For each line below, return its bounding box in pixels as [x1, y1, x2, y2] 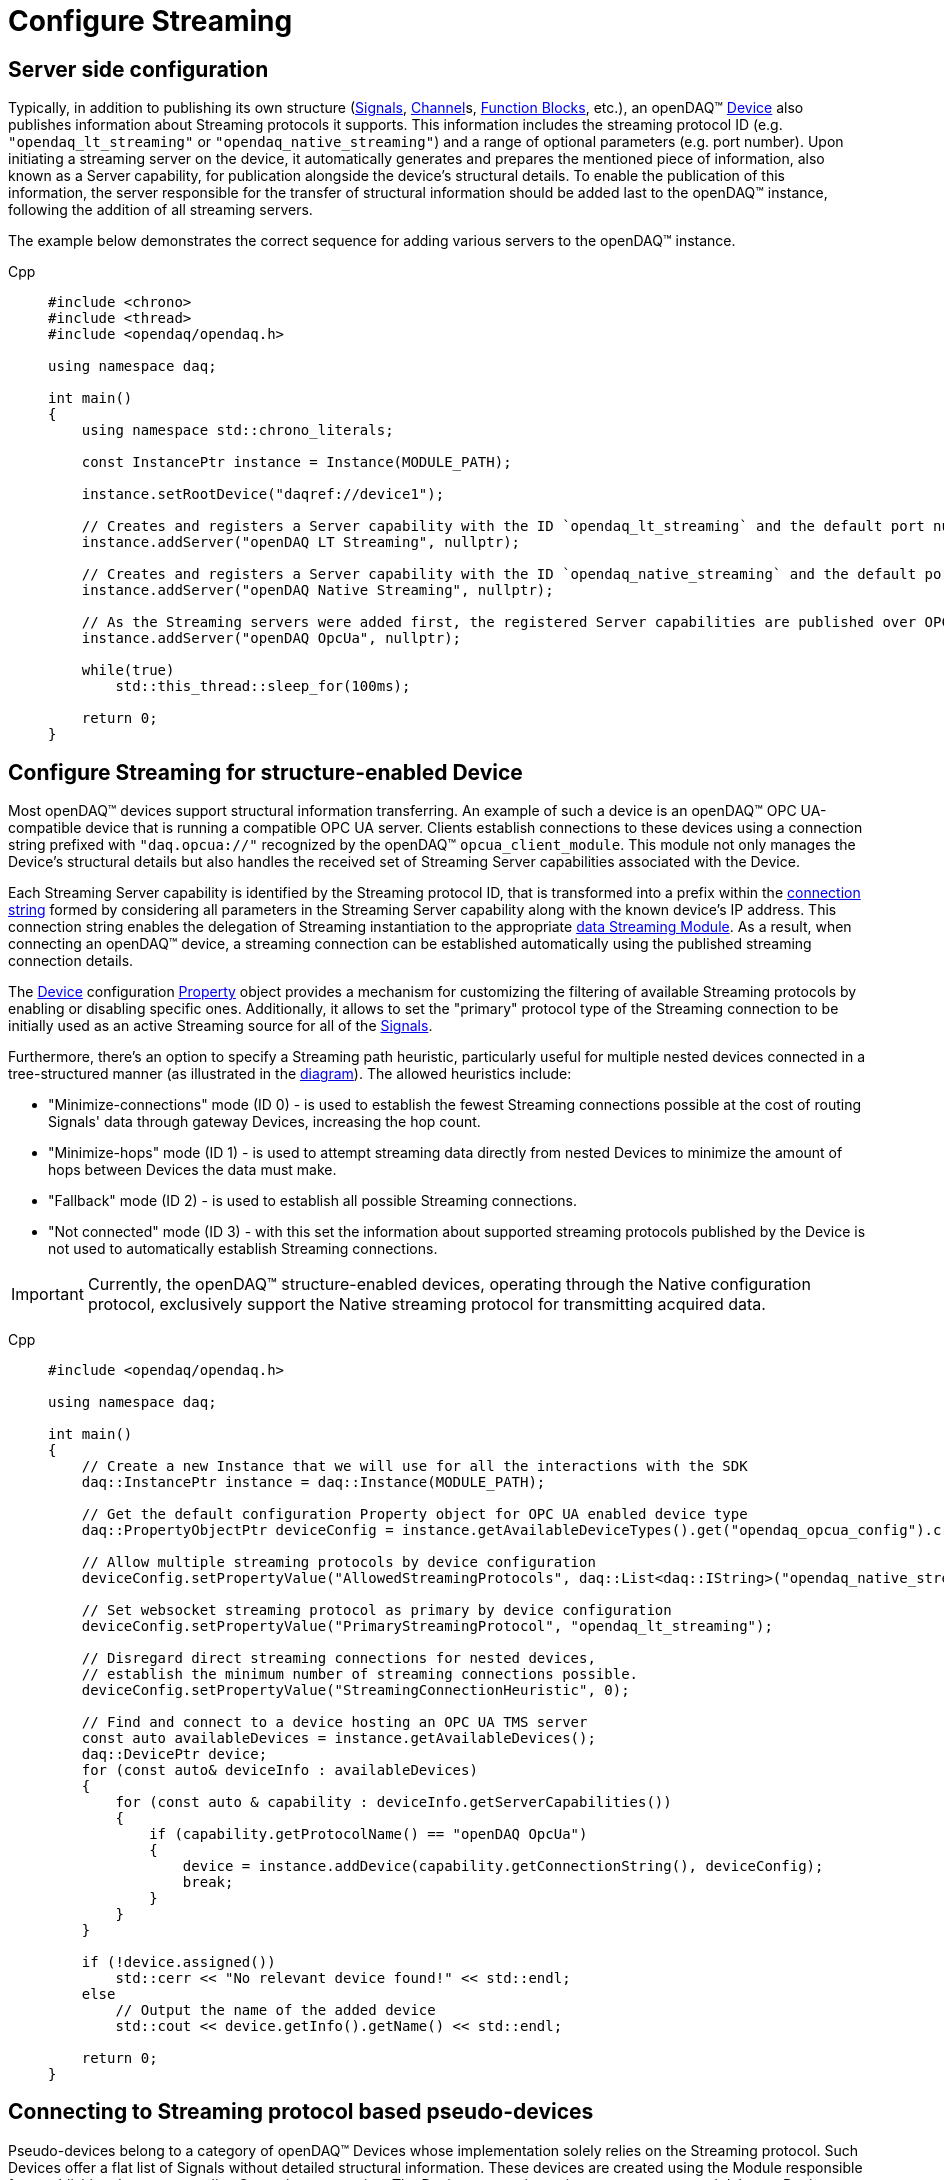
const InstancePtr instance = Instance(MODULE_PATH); [81, 454, 512, 471]
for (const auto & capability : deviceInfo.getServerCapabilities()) [115, 1794, 672, 1811]
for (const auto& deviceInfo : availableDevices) [81, 1762, 478, 1779]
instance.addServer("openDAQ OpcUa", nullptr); [81, 630, 462, 647]
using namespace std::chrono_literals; [81, 422, 394, 439]
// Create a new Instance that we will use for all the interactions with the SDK [81, 1458, 748, 1475]
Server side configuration [8, 56, 269, 82]
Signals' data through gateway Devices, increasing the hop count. [48, 1113, 481, 1131]
